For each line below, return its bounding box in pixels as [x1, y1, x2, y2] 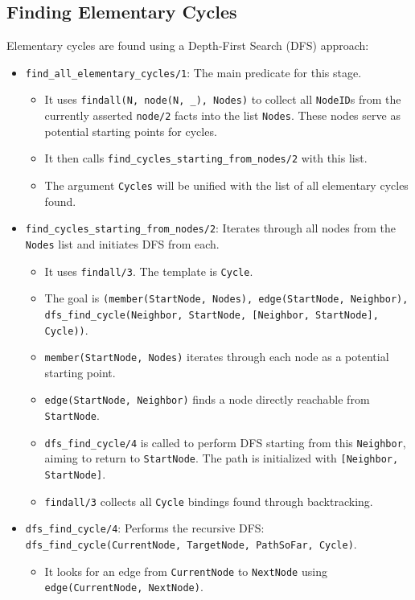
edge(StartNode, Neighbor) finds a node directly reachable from [44, 391, 370, 408]
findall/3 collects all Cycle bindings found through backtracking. [44, 492, 373, 509]
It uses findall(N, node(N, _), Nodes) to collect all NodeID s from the [44, 91, 401, 108]
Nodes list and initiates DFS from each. [25, 235, 220, 252]
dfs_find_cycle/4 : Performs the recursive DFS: [25, 520, 265, 536]
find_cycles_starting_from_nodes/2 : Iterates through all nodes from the [25, 220, 396, 236]
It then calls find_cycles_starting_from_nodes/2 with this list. [44, 150, 368, 166]
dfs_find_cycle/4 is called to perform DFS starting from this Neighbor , [44, 434, 406, 450]
